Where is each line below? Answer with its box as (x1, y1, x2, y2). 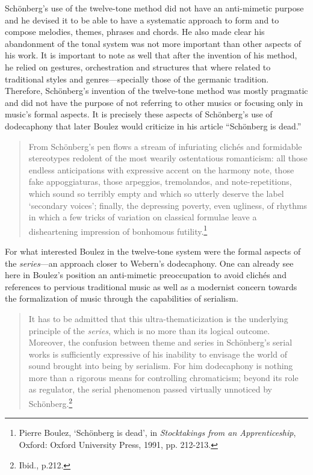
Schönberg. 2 (28, 396, 73, 409)
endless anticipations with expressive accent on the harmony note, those (28, 163, 294, 176)
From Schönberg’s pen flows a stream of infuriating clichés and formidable (28, 140, 302, 152)
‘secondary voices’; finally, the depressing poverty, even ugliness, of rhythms (28, 199, 308, 211)
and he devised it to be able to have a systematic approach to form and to (5, 13, 279, 26)
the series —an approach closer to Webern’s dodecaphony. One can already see (5, 256, 294, 269)
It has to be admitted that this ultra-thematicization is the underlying (28, 312, 288, 324)
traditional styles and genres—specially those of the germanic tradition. (5, 72, 269, 85)
